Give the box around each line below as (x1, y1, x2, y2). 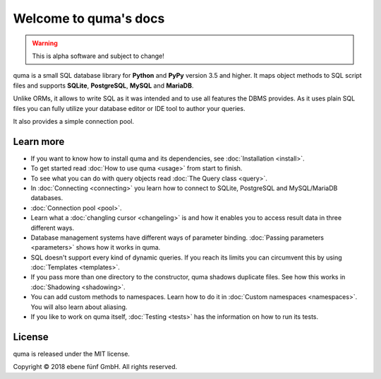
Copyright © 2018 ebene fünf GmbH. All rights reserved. (13, 363, 178, 371)
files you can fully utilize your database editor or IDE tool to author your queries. (13, 104, 246, 112)
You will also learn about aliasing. (30, 303, 128, 311)
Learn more (13, 135, 65, 148)
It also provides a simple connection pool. (13, 117, 134, 125)
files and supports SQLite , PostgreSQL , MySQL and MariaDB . (13, 81, 194, 90)
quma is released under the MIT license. (13, 349, 131, 358)
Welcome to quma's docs (13, 11, 165, 26)
